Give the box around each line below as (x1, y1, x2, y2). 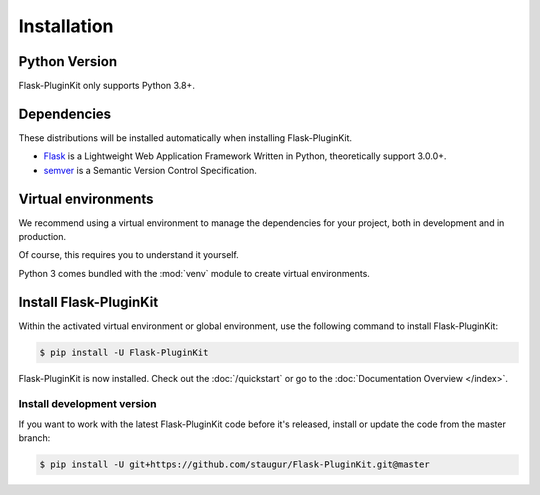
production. (18, 231, 67, 243)
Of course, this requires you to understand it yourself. (18, 249, 239, 261)
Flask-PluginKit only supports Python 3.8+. (18, 80, 195, 92)
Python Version (18, 53, 118, 70)
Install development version (18, 397, 157, 411)
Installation (18, 15, 114, 37)
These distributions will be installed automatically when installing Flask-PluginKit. (18, 131, 353, 144)
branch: (18, 432, 51, 444)
